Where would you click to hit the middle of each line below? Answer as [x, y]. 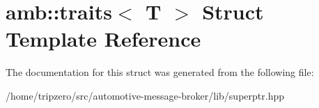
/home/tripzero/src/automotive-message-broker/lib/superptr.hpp [145, 95]
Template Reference [103, 39]
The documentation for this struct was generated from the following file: [160, 72]
